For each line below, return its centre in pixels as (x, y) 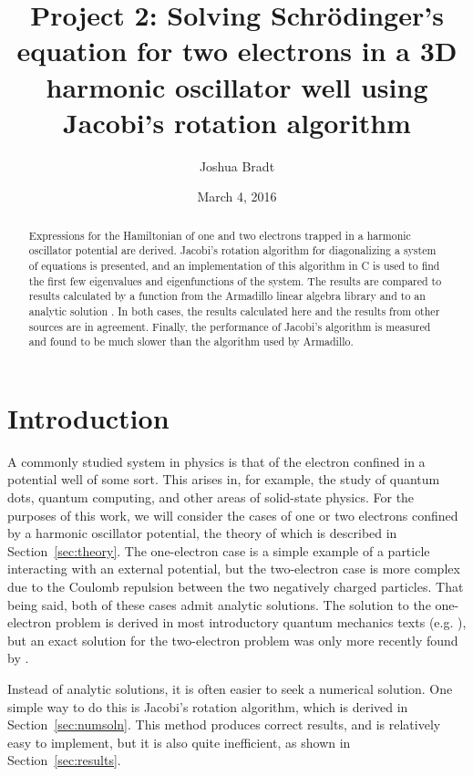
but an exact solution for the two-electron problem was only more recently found (233, 640)
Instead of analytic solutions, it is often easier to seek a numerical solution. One (230, 688)
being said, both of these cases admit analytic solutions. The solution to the (219, 604)
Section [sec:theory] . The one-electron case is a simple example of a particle (219, 550)
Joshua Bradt (237, 166)
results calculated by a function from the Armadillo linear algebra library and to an (227, 296)
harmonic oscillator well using (237, 86)
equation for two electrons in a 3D (237, 51)
